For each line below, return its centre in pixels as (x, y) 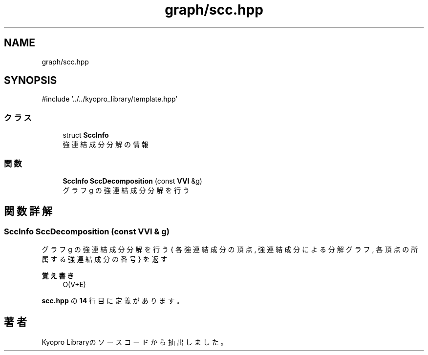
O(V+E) (74, 285)
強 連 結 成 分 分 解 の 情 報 (106, 145)
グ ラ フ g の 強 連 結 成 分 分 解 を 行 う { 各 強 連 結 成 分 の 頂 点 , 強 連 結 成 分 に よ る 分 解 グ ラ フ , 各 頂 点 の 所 (230, 250)
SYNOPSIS (31, 81)
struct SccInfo (86, 135)
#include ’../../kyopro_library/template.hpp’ (109, 99)
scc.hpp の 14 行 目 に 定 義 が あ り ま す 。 (113, 301)
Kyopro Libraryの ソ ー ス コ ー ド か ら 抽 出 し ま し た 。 (135, 342)
